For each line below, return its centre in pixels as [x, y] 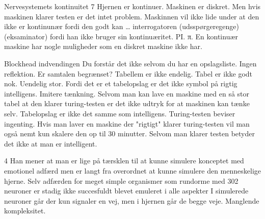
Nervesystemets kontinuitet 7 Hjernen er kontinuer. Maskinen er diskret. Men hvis [132, 6]
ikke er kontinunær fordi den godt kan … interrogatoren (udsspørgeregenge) [122, 26]
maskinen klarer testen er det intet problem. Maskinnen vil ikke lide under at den [132, 16]
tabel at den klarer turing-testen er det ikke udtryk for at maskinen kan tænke [127, 103]
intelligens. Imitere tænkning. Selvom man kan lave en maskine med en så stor [127, 93]
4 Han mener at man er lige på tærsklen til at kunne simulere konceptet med [124, 161]
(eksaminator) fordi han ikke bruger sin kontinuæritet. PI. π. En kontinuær [121, 36]
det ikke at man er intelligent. [51, 143]
